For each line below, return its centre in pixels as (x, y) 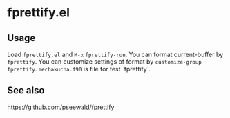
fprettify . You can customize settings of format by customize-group (105, 62)
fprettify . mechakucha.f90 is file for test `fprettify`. (79, 69)
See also (26, 91)
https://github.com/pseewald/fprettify (61, 107)
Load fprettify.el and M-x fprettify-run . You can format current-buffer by (115, 54)
